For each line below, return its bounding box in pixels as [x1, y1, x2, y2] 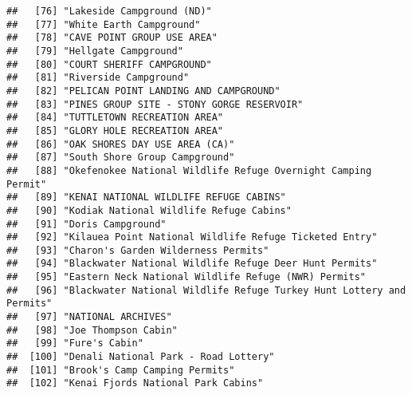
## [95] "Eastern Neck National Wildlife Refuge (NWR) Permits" [6, 271, 367, 283]
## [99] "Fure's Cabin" [6, 338, 143, 350]
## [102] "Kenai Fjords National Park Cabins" [6, 377, 264, 389]
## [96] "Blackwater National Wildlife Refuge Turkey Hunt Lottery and [6, 284, 406, 296]
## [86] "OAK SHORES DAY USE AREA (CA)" [6, 138, 235, 150]
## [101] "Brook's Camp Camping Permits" [6, 364, 235, 376]
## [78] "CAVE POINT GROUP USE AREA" [6, 32, 218, 44]
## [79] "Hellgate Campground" [6, 45, 183, 57]
